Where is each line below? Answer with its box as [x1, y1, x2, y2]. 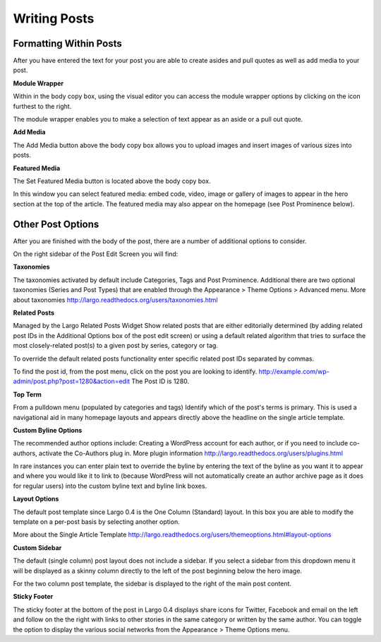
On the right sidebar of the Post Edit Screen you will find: [13, 250, 179, 258]
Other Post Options [13, 218, 99, 230]
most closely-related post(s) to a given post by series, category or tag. [13, 342, 219, 350]
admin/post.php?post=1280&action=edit [13, 377, 131, 385]
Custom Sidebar [13, 543, 62, 551]
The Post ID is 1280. [131, 377, 190, 385]
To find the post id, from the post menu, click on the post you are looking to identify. [13, 367, 258, 375]
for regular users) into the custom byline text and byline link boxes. [13, 482, 207, 490]
